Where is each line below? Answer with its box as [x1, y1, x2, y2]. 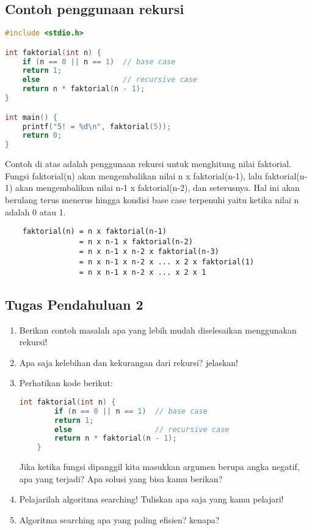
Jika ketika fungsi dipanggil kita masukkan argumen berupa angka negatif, [19, 460, 300, 473]
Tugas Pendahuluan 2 [5, 294, 143, 313]
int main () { [5, 113, 57, 122]
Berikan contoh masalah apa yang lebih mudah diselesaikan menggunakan [19, 323, 297, 336]
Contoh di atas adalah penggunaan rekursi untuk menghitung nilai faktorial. [5, 157, 291, 170]
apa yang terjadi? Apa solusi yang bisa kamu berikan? [19, 472, 223, 485]
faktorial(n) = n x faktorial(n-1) [22, 227, 167, 236]
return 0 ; [22, 131, 62, 140]
